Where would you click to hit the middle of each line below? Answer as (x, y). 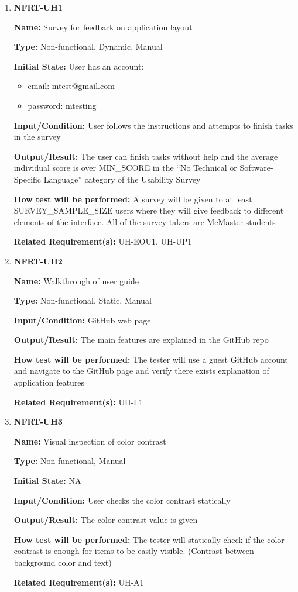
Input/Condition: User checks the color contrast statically (122, 500)
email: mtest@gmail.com (71, 86)
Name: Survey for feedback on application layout (103, 27)
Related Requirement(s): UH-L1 (78, 402)
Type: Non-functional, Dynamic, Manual (88, 47)
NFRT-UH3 (38, 421)
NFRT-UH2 (38, 261)
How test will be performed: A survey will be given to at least (133, 199)
